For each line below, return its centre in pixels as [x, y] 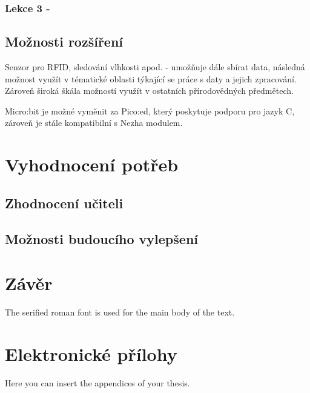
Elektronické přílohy [91, 353]
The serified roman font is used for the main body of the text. [120, 312]
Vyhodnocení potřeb [92, 164]
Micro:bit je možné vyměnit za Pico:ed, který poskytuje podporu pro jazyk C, [150, 111]
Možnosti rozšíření [64, 41]
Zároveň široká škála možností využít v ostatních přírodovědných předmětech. [149, 91]
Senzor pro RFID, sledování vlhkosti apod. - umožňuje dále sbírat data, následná [155, 67]
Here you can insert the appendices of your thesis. [97, 382]
